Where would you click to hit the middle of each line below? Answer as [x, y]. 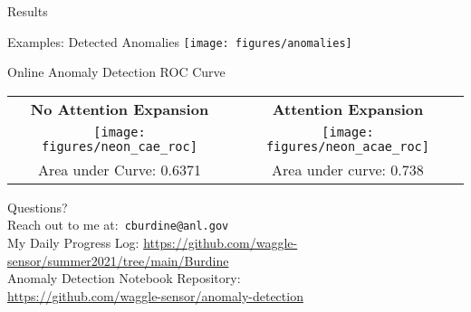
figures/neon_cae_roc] [120, 146]
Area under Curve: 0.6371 [120, 169]
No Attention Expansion [120, 109]
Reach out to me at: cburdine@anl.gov [118, 225]
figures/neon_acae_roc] [347, 146]
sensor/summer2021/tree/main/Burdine [118, 260]
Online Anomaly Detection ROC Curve [116, 72]
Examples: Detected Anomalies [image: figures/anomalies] [180, 41]
